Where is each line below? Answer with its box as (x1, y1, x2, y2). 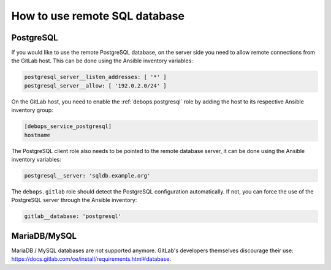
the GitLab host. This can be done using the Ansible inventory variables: (11, 57, 193, 64)
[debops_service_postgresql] (24, 123, 112, 130)
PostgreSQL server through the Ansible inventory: (11, 197, 137, 204)
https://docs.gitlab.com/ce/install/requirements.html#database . (11, 255, 172, 263)
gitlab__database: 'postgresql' (24, 213, 122, 220)
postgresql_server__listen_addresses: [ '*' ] (24, 73, 167, 81)
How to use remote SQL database (11, 9, 185, 23)
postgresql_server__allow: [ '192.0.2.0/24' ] (24, 82, 167, 89)
